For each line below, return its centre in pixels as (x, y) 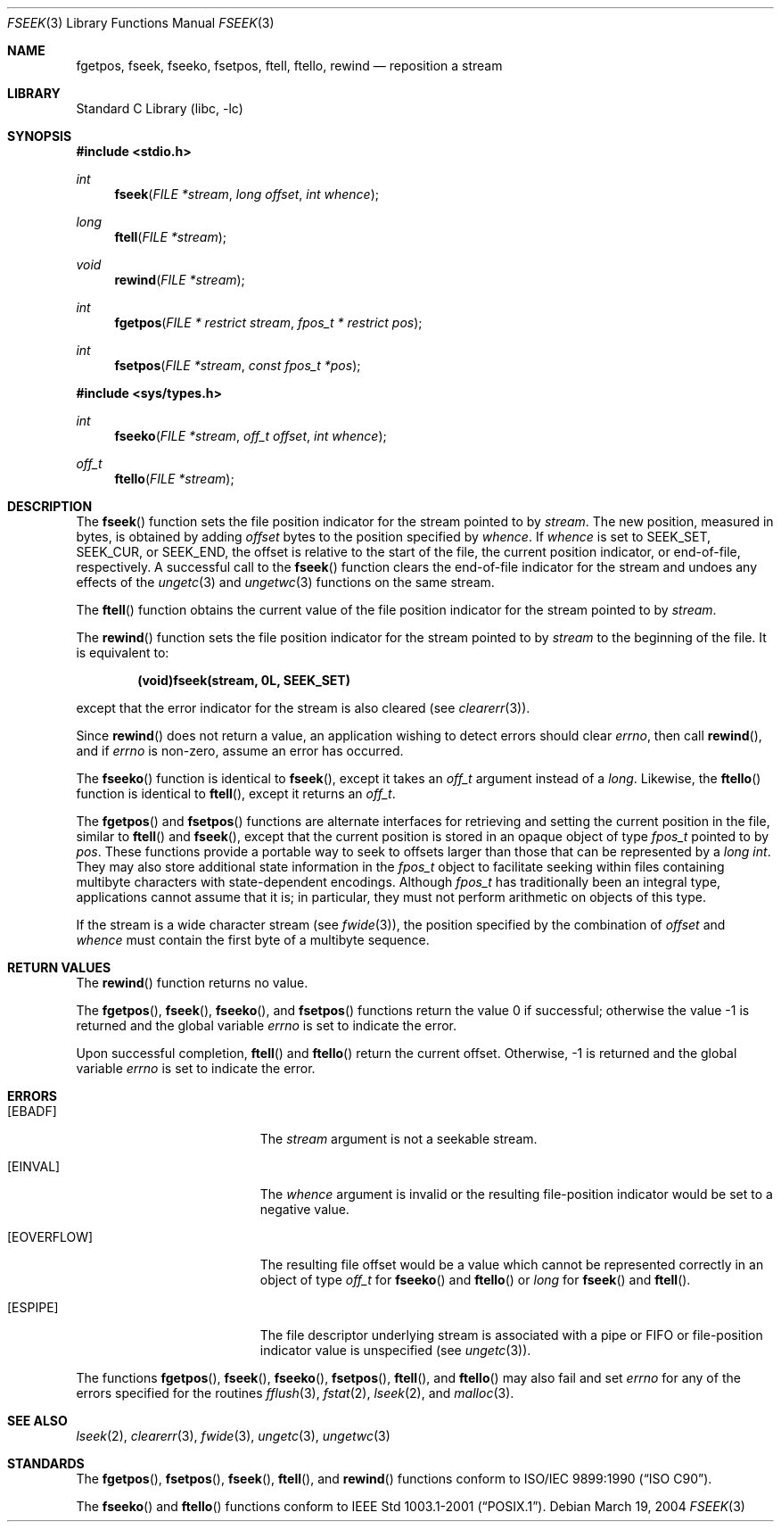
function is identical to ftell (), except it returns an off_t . (236, 793)
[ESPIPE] (33, 1307)
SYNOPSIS (40, 136)
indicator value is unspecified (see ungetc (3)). (395, 1350)
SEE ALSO (37, 1421)
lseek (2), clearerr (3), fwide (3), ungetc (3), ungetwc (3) (233, 1436)
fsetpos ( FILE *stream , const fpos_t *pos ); (238, 365)
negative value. (304, 1209)
